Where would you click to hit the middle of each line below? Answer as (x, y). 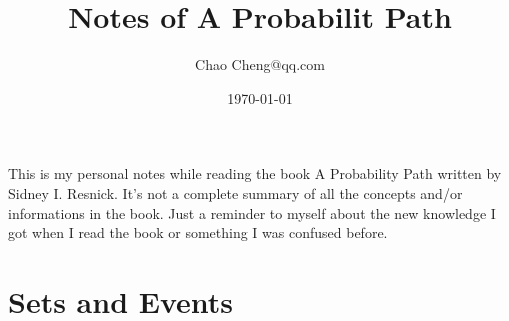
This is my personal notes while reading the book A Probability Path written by (255, 173)
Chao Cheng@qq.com (260, 64)
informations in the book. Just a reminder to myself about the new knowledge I (252, 212)
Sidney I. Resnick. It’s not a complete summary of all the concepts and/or (235, 192)
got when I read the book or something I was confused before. (198, 232)
